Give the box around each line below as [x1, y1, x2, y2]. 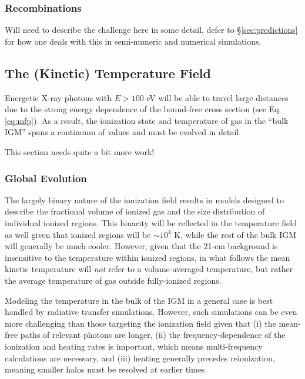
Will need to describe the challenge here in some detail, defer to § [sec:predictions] [5, 24, 298, 36]
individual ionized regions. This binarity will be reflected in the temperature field [5, 216, 297, 229]
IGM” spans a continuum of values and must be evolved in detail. [5, 126, 242, 138]
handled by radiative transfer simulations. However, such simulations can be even [5, 306, 297, 318]
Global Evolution [5, 170, 87, 185]
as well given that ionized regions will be [5, 228, 151, 240]
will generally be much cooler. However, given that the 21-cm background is [5, 240, 278, 252]
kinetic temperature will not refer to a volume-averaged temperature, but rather [5, 263, 293, 275]
